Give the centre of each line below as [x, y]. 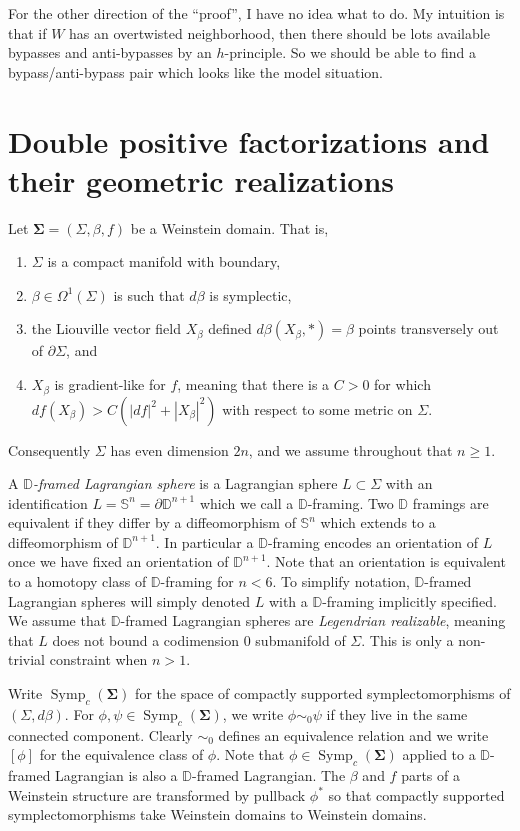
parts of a [430, 775]
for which [402, 384]
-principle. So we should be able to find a [350, 52]
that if [27, 32]
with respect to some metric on [317, 408]
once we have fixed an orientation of [118, 561]
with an [409, 483]
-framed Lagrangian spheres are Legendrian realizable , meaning [313, 620]
